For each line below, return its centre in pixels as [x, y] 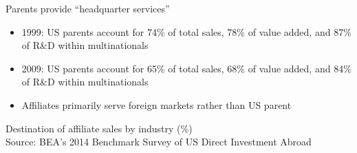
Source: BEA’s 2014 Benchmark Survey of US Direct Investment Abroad [159, 142]
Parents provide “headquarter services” [88, 8]
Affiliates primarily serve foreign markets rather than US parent [156, 104]
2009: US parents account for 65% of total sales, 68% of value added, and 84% [186, 68]
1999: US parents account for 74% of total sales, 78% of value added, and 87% [186, 31]
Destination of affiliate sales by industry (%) [99, 128]
